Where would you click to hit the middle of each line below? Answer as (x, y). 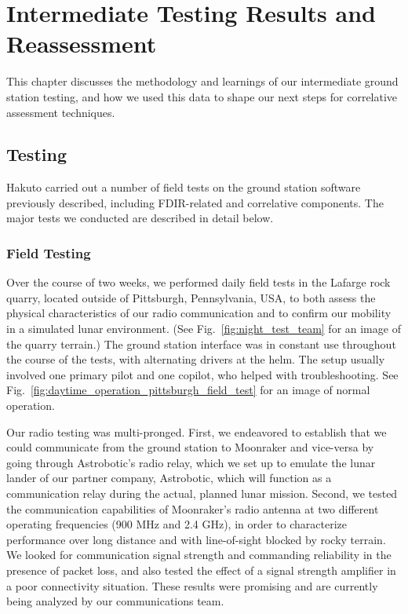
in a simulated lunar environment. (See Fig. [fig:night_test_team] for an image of (204, 329)
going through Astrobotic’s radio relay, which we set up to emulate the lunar (191, 462)
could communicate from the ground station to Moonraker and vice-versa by (190, 447)
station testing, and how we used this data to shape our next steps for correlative (202, 96)
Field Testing (49, 253)
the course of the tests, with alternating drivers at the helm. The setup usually (196, 359)
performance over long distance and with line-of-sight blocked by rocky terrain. (196, 539)
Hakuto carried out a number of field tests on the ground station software (184, 187)
